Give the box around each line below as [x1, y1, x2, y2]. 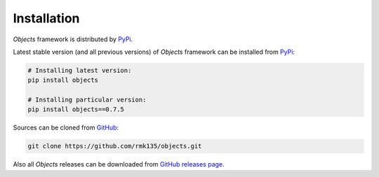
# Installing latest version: [27, 66, 132, 74]
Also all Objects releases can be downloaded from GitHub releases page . [13, 160, 225, 169]
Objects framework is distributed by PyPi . [13, 35, 133, 43]
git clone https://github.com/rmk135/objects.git [27, 142, 202, 150]
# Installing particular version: [27, 96, 147, 104]
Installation [13, 10, 80, 26]
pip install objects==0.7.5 [27, 106, 124, 113]
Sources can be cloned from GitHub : [13, 123, 119, 132]
